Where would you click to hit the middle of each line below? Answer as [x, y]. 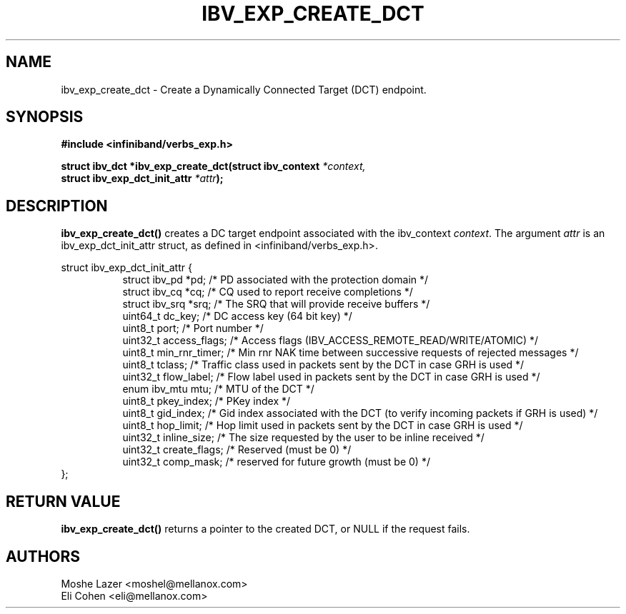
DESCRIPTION [57, 206]
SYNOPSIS [45, 117]
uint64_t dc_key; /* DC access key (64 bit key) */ [237, 316]
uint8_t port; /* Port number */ [193, 328]
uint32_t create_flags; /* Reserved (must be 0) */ [237, 450]
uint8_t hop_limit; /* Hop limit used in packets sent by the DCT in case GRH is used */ [323, 426]
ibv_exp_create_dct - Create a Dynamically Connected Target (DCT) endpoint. [244, 89]
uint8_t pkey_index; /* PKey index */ [207, 401]
